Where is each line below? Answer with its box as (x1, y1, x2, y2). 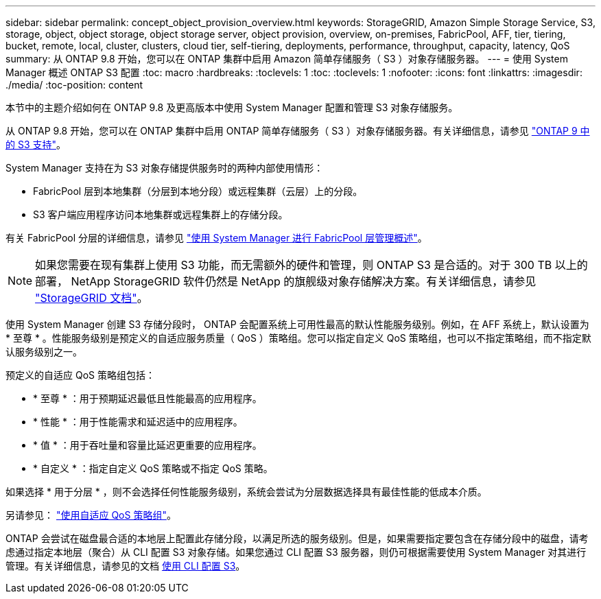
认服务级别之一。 (5, 346, 82, 357)
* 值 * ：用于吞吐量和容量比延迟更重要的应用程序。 (33, 439, 262, 451)
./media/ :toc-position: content (5, 79, 143, 91)
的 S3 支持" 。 (5, 139, 67, 150)
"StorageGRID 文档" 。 (35, 291, 148, 305)
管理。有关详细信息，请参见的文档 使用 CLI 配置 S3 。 (5, 560, 246, 572)
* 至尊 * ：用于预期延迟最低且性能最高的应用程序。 (33, 392, 262, 404)
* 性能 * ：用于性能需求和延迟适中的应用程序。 (33, 416, 243, 427)
